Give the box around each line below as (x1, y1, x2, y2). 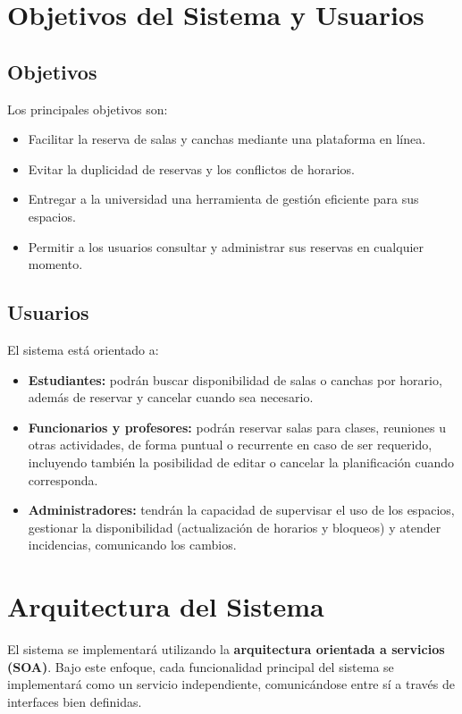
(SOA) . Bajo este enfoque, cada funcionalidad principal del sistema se (7, 657, 394, 676)
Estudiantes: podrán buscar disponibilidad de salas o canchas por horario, (28, 370, 442, 389)
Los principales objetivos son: (7, 99, 168, 118)
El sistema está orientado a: (7, 340, 159, 358)
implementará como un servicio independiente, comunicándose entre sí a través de (7, 675, 455, 693)
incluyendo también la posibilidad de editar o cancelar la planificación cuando (28, 452, 455, 471)
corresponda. (28, 470, 98, 489)
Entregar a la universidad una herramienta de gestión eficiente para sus (28, 189, 419, 208)
